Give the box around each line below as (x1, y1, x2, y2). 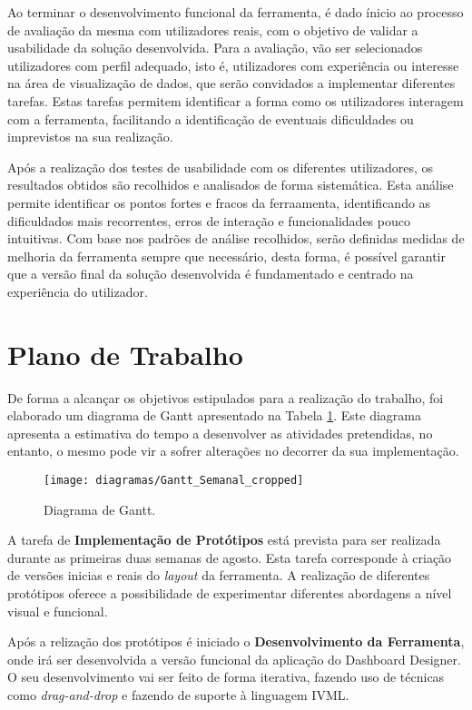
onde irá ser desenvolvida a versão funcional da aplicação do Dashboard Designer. (7, 649, 461, 668)
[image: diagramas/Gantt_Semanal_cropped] (44, 474, 304, 487)
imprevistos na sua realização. (7, 127, 173, 146)
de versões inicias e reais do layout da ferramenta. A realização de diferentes (7, 566, 430, 585)
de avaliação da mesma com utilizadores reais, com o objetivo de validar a (7, 20, 418, 39)
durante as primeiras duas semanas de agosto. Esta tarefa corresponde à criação (7, 547, 452, 567)
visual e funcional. (7, 601, 108, 620)
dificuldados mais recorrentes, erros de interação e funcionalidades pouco (7, 211, 410, 230)
